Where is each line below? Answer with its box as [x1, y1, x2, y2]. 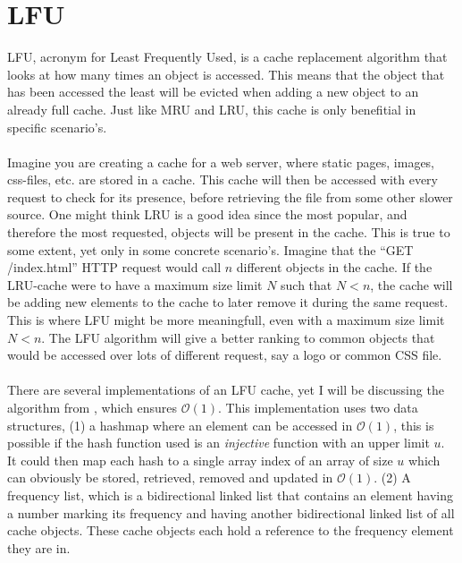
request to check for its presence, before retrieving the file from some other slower [7, 187, 453, 206]
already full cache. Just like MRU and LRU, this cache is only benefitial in [7, 99, 416, 118]
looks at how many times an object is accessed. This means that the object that [7, 64, 445, 83]
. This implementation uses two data [217, 398, 418, 416]
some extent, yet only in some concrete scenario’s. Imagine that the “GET [7, 240, 414, 259]
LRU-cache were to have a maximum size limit [7, 275, 263, 294]
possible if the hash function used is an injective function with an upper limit [7, 433, 430, 452]
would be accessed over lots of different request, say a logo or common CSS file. [7, 345, 442, 364]
